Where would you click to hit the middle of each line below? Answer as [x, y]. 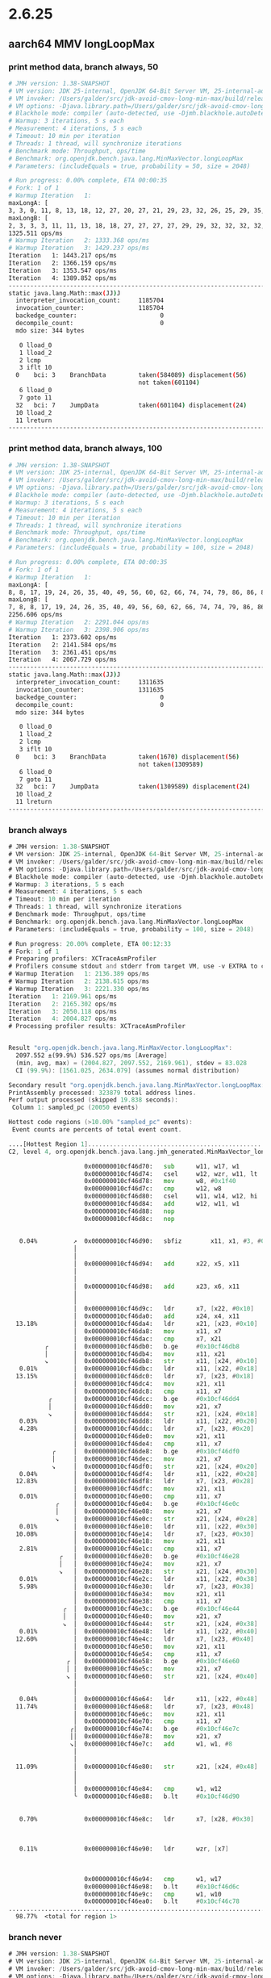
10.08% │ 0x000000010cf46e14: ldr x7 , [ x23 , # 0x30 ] [135, 1534]
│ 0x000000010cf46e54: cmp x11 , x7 [147, 1654]
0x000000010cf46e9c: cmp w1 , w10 [153, 1894]
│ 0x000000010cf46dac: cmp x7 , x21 [147, 1339]
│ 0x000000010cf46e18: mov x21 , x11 [149, 1541]
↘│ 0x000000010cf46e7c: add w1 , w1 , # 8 [151, 1744]
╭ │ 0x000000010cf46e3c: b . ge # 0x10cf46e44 [151, 1609]
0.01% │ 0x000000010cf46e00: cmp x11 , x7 [120, 1497]
